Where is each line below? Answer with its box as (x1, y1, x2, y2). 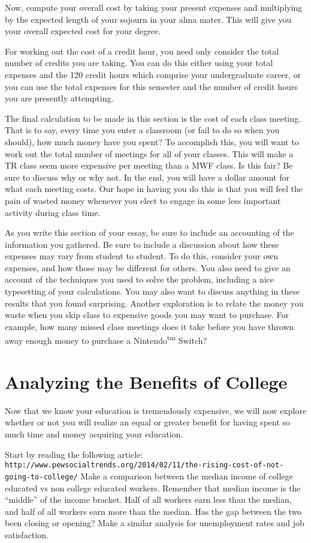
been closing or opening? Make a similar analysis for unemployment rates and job (5, 517, 304, 529)
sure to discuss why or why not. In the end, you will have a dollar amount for (5, 170, 289, 183)
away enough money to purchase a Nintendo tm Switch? (5, 332, 207, 347)
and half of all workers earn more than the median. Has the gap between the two (5, 505, 302, 517)
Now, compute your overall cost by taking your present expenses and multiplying (5, 1, 303, 13)
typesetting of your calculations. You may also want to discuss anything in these (5, 285, 300, 298)
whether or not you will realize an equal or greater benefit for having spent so (5, 416, 291, 428)
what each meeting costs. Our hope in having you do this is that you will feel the (5, 182, 303, 195)
